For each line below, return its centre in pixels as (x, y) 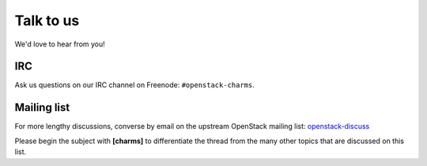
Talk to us (47, 20)
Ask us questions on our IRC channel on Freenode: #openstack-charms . (134, 85)
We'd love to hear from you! (60, 44)
